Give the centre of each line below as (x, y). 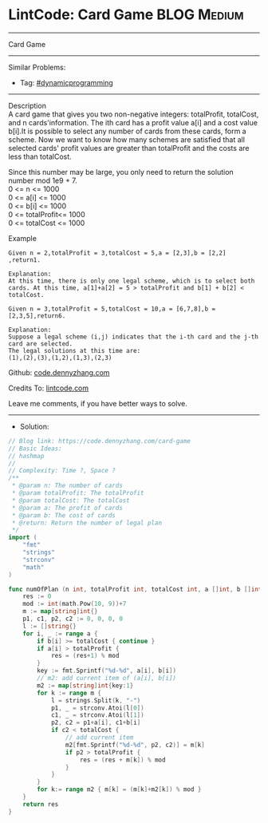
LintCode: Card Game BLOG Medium (126, 15)
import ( (23, 538)
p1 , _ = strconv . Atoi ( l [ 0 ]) (98, 708)
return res (41, 804)
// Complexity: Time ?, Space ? (62, 471)
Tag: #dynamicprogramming (66, 82)
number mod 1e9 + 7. (43, 180)
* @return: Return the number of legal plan (87, 523)
